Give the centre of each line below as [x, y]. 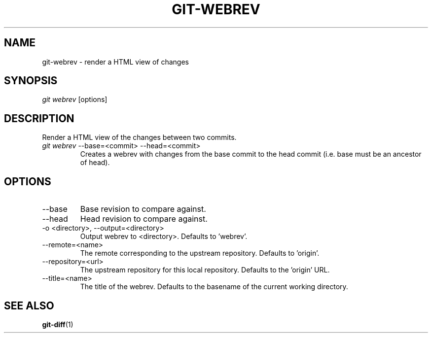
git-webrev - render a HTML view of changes [115, 62]
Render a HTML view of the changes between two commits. [139, 137]
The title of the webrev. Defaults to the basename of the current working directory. [214, 287]
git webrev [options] [75, 100]
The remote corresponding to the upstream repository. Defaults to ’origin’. [200, 253]
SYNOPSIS [31, 81]
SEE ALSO [29, 305]
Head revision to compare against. [144, 219]
